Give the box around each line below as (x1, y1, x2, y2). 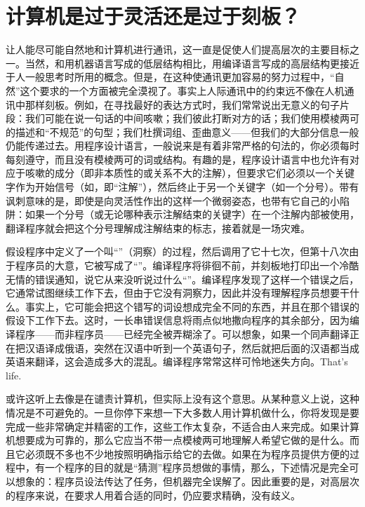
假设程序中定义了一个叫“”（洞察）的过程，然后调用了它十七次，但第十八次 (6, 244, 350, 259)
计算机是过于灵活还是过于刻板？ (6, 1, 301, 30)
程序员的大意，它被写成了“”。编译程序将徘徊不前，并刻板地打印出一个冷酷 (15, 258, 359, 273)
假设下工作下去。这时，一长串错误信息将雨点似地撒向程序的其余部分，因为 (6, 313, 350, 327)
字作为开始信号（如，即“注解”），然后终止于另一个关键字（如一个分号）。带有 (6, 180, 359, 194)
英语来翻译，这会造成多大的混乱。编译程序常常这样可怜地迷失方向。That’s (6, 354, 348, 369)
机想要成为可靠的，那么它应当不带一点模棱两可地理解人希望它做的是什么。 (6, 433, 350, 447)
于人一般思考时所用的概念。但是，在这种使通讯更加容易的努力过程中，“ (6, 69, 335, 84)
